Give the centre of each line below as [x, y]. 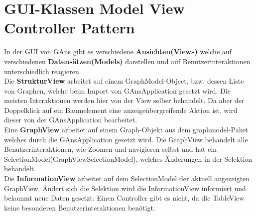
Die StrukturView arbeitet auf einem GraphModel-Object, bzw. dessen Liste [124, 81]
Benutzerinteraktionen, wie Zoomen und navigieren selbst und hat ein [111, 149]
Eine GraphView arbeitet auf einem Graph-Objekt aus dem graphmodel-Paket [126, 130]
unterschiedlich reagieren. [43, 71]
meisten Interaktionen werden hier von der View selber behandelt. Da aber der [124, 100]
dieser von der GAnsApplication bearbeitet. [71, 120]
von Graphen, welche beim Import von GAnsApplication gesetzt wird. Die [117, 90]
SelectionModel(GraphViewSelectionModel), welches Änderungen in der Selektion [128, 159]
